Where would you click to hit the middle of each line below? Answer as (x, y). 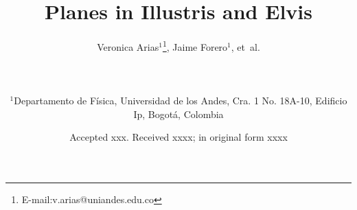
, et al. (245, 46)
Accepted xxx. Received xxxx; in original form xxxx (178, 137)
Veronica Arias (128, 46)
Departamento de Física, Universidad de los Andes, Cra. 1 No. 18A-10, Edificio (181, 101)
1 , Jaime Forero (195, 46)
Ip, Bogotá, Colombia (178, 114)
